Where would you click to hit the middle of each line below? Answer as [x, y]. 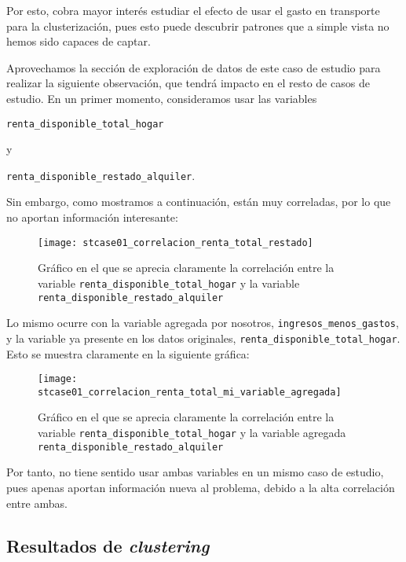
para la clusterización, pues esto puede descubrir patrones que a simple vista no [198, 26]
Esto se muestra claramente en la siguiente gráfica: [128, 353]
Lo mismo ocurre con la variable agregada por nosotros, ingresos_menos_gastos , [203, 323]
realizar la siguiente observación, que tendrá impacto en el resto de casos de [188, 83]
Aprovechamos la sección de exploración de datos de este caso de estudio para [194, 67]
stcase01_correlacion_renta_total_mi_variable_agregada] [190, 392]
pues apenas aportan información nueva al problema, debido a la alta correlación [201, 487]
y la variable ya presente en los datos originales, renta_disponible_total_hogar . [203, 338]
